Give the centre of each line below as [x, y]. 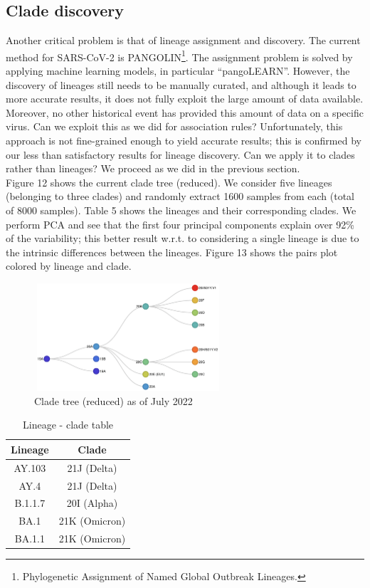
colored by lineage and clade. [69, 266]
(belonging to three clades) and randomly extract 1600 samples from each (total [180, 196]
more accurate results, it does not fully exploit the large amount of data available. [185, 99]
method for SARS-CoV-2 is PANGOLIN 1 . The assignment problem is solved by [179, 56]
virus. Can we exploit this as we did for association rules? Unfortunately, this [174, 126]
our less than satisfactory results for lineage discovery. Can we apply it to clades [180, 154]
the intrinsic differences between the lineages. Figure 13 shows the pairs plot [172, 252]
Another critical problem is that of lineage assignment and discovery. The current [183, 40]
